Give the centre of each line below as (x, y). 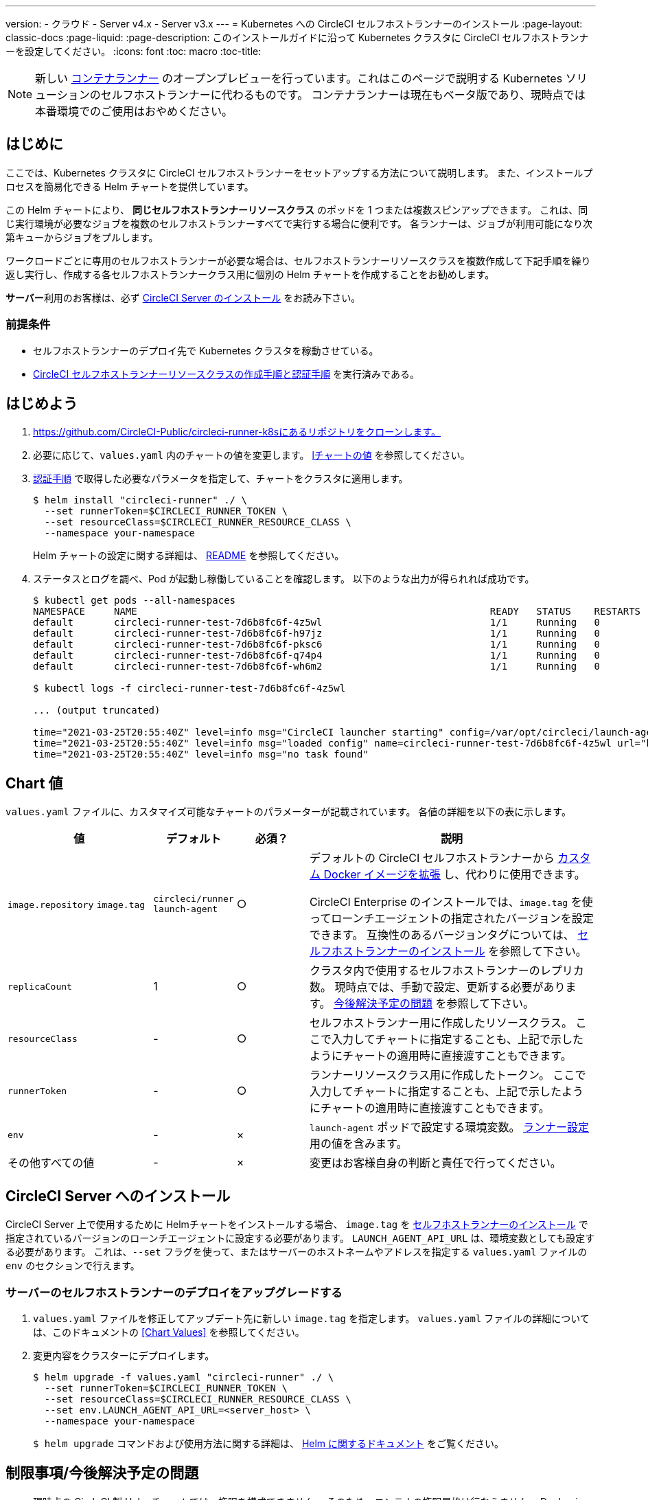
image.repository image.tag (77, 905)
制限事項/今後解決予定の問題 (102, 1473)
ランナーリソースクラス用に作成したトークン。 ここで (448, 1075)
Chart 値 (34, 783)
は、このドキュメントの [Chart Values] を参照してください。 (169, 1332)
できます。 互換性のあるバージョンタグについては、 (442, 935)
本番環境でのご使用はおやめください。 (134, 111)
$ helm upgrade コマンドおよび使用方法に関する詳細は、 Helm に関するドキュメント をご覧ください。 (268, 1443)
